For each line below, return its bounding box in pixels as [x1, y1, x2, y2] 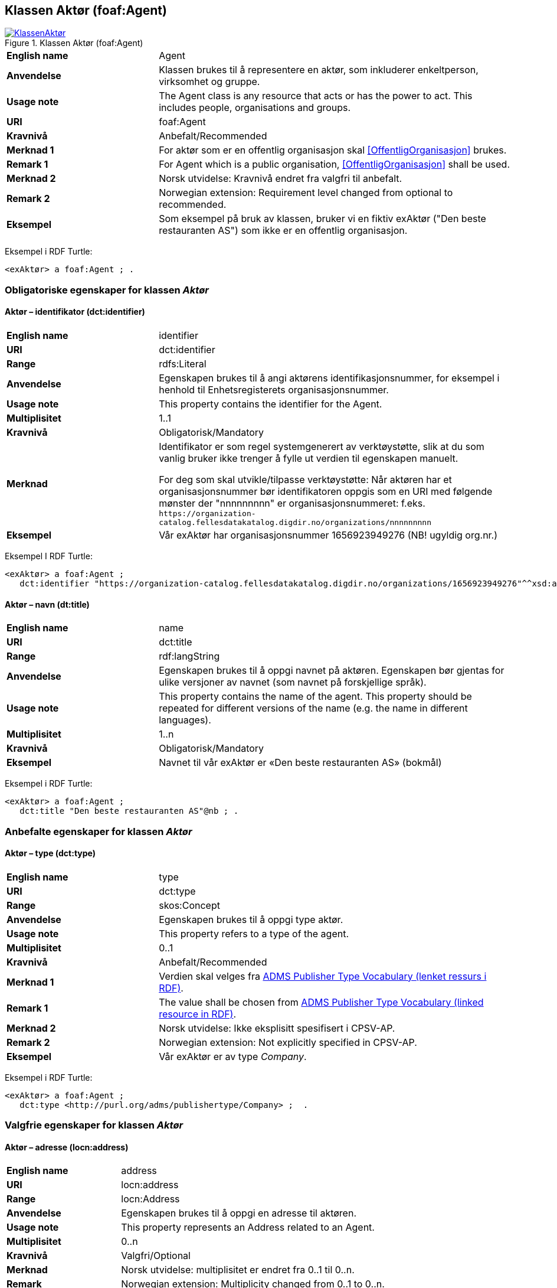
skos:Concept [159, 899, 220, 911]
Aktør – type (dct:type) [5, 848, 96, 859]
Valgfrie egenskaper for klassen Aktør [5, 1119, 184, 1132]
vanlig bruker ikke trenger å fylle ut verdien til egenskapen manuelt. [159, 452, 458, 465]
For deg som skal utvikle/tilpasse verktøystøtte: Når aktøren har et [159, 474, 452, 486]
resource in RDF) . [159, 1007, 237, 1020]
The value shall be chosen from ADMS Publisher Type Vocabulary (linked [159, 996, 484, 1008]
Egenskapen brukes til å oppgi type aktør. [159, 913, 343, 925]
